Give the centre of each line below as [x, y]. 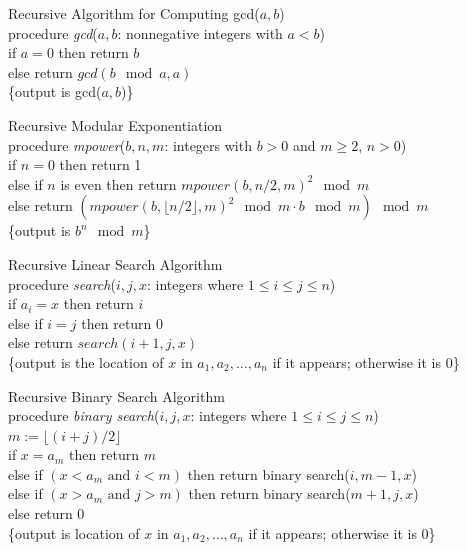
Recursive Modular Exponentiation [115, 124]
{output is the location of [86, 361]
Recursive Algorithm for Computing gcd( [134, 13]
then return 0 [122, 322]
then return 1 [100, 164]
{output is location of [74, 532]
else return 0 [46, 513]
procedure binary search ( [84, 415]
